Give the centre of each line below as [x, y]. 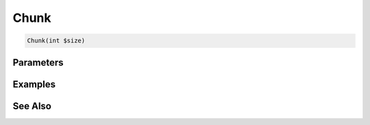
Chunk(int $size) [56, 41]
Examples [34, 84]
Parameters [38, 62]
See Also [32, 106]
